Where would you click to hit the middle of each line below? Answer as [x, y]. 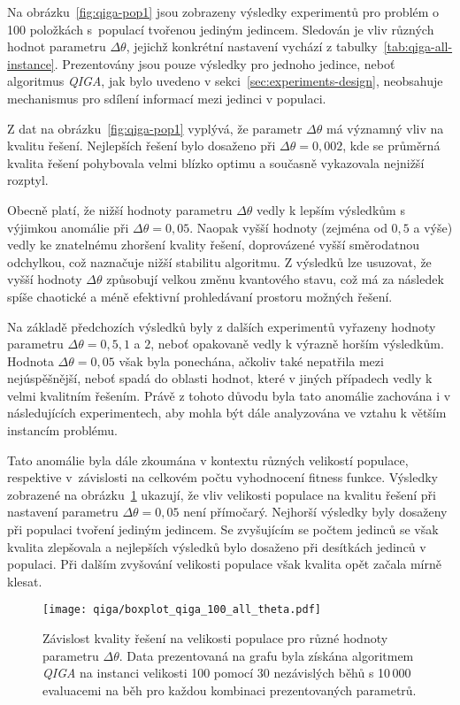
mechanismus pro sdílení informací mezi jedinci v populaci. [167, 98]
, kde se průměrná [391, 146]
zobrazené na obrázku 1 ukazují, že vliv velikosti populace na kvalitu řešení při [222, 494]
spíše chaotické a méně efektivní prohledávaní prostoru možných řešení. [200, 296]
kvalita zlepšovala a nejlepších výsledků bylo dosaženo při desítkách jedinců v [217, 546]
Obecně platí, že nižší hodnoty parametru [120, 209]
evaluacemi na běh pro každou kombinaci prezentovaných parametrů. [230, 690]
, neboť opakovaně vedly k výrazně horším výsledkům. [297, 344]
